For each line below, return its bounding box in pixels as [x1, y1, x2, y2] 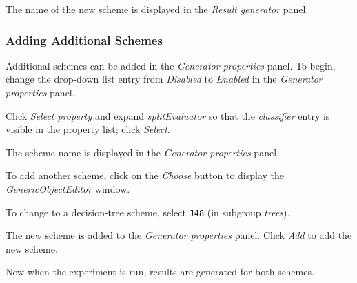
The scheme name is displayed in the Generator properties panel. [6, 145, 279, 159]
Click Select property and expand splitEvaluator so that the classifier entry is [6, 108, 330, 123]
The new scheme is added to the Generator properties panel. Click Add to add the [6, 228, 352, 242]
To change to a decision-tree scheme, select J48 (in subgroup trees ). [6, 205, 290, 219]
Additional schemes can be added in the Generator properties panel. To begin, [6, 58, 336, 72]
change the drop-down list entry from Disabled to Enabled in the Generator [6, 72, 323, 86]
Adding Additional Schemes [6, 31, 163, 48]
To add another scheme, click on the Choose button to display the [6, 168, 285, 182]
